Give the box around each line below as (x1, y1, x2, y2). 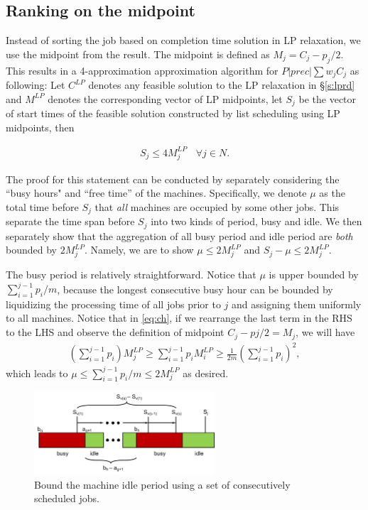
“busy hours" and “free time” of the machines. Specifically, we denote (6, 185, 307, 200)
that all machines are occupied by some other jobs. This (94, 199, 340, 214)
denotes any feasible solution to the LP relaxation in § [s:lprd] (88, 77, 355, 92)
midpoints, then (6, 119, 75, 134)
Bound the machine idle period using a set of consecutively (34, 477, 291, 492)
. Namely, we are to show (84, 242, 194, 257)
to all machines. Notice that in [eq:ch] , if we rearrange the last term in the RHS (6, 310, 352, 325)
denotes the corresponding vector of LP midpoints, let (48, 91, 283, 106)
